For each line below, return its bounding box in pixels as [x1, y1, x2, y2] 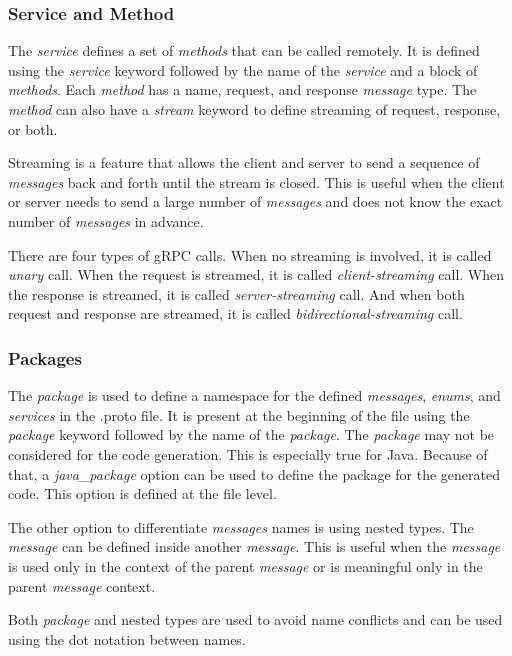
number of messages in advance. [8, 210, 204, 231]
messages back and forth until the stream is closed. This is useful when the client [8, 171, 505, 192]
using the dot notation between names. [8, 628, 246, 649]
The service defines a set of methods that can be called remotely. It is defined [8, 40, 480, 61]
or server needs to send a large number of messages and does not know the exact [8, 191, 503, 212]
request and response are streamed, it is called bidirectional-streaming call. [8, 303, 463, 324]
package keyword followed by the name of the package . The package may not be [8, 424, 495, 445]
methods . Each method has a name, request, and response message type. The [8, 79, 477, 100]
